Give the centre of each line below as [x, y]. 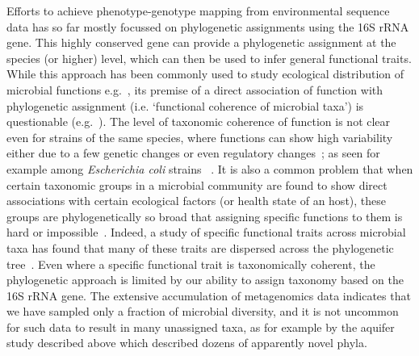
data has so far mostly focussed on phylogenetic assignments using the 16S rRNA [208, 26]
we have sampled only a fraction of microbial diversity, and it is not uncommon [203, 311]
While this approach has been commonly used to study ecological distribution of [205, 74]
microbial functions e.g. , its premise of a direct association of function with [195, 89]
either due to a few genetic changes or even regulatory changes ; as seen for [193, 153]
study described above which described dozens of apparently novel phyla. [187, 343]
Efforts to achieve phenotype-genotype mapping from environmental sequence [198, 10]
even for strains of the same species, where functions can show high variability [200, 137]
